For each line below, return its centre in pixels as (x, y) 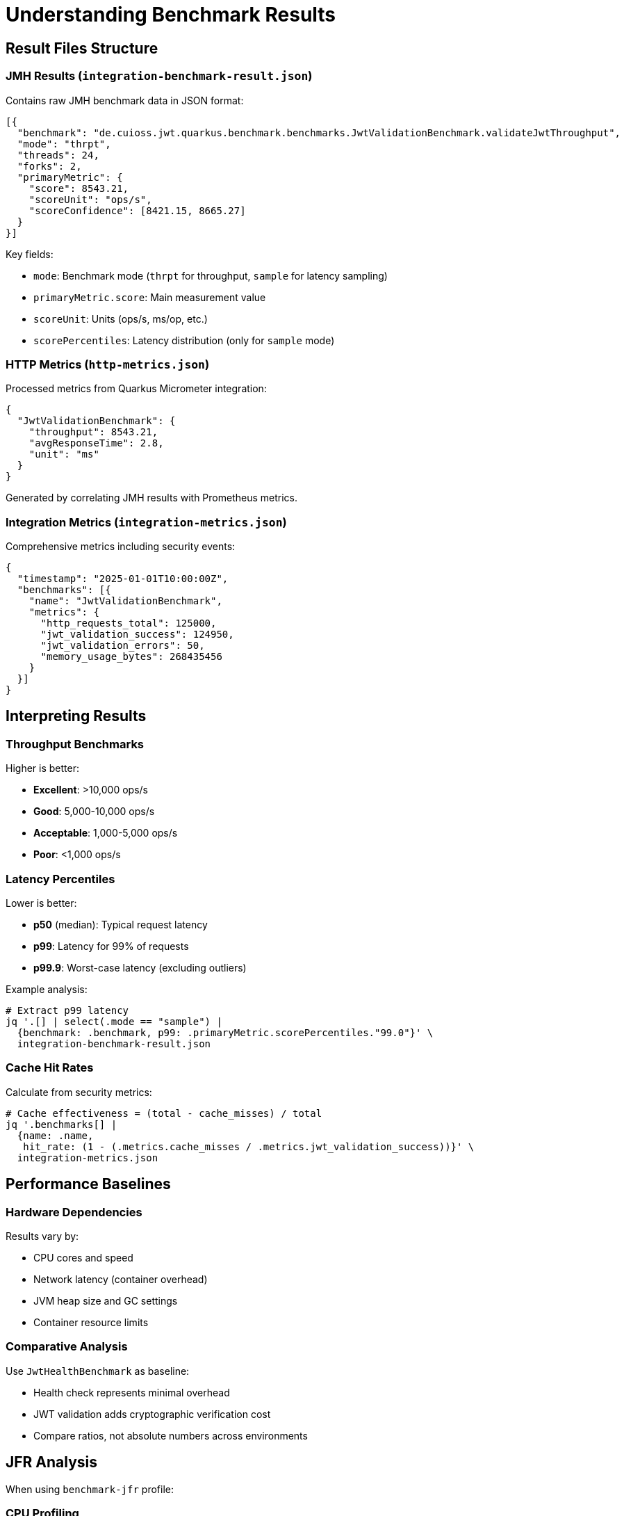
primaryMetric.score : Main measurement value (150, 297)
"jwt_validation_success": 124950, (137, 635)
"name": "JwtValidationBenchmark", (125, 601)
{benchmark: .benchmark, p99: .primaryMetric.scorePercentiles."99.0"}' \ (225, 1033)
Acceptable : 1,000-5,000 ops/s (106, 833)
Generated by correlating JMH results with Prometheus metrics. (151, 498)
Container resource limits (91, 1322)
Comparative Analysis (67, 1347)
